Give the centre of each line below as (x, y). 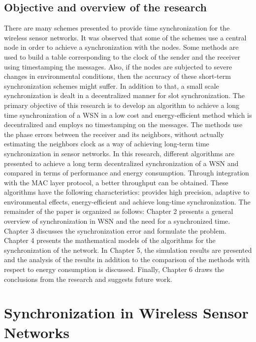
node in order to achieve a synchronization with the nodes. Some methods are (121, 47)
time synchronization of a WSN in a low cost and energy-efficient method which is (128, 115)
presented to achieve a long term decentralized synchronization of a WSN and (121, 163)
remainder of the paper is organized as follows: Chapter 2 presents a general (119, 211)
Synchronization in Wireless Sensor (126, 313)
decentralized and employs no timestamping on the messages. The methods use (123, 124)
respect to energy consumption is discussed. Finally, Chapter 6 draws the (114, 269)
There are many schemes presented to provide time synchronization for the (117, 28)
